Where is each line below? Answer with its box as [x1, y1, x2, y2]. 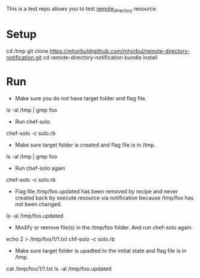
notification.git [6, 53, 42, 61]
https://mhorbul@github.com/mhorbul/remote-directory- [49, 47, 190, 55]
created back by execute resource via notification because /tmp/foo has [14, 194, 194, 201]
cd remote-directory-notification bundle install [43, 53, 158, 61]
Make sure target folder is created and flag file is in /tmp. [14, 141, 156, 148]
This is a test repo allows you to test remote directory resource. [6, 5, 158, 14]
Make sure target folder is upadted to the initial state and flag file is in [14, 247, 187, 254]
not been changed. [14, 201, 62, 208]
